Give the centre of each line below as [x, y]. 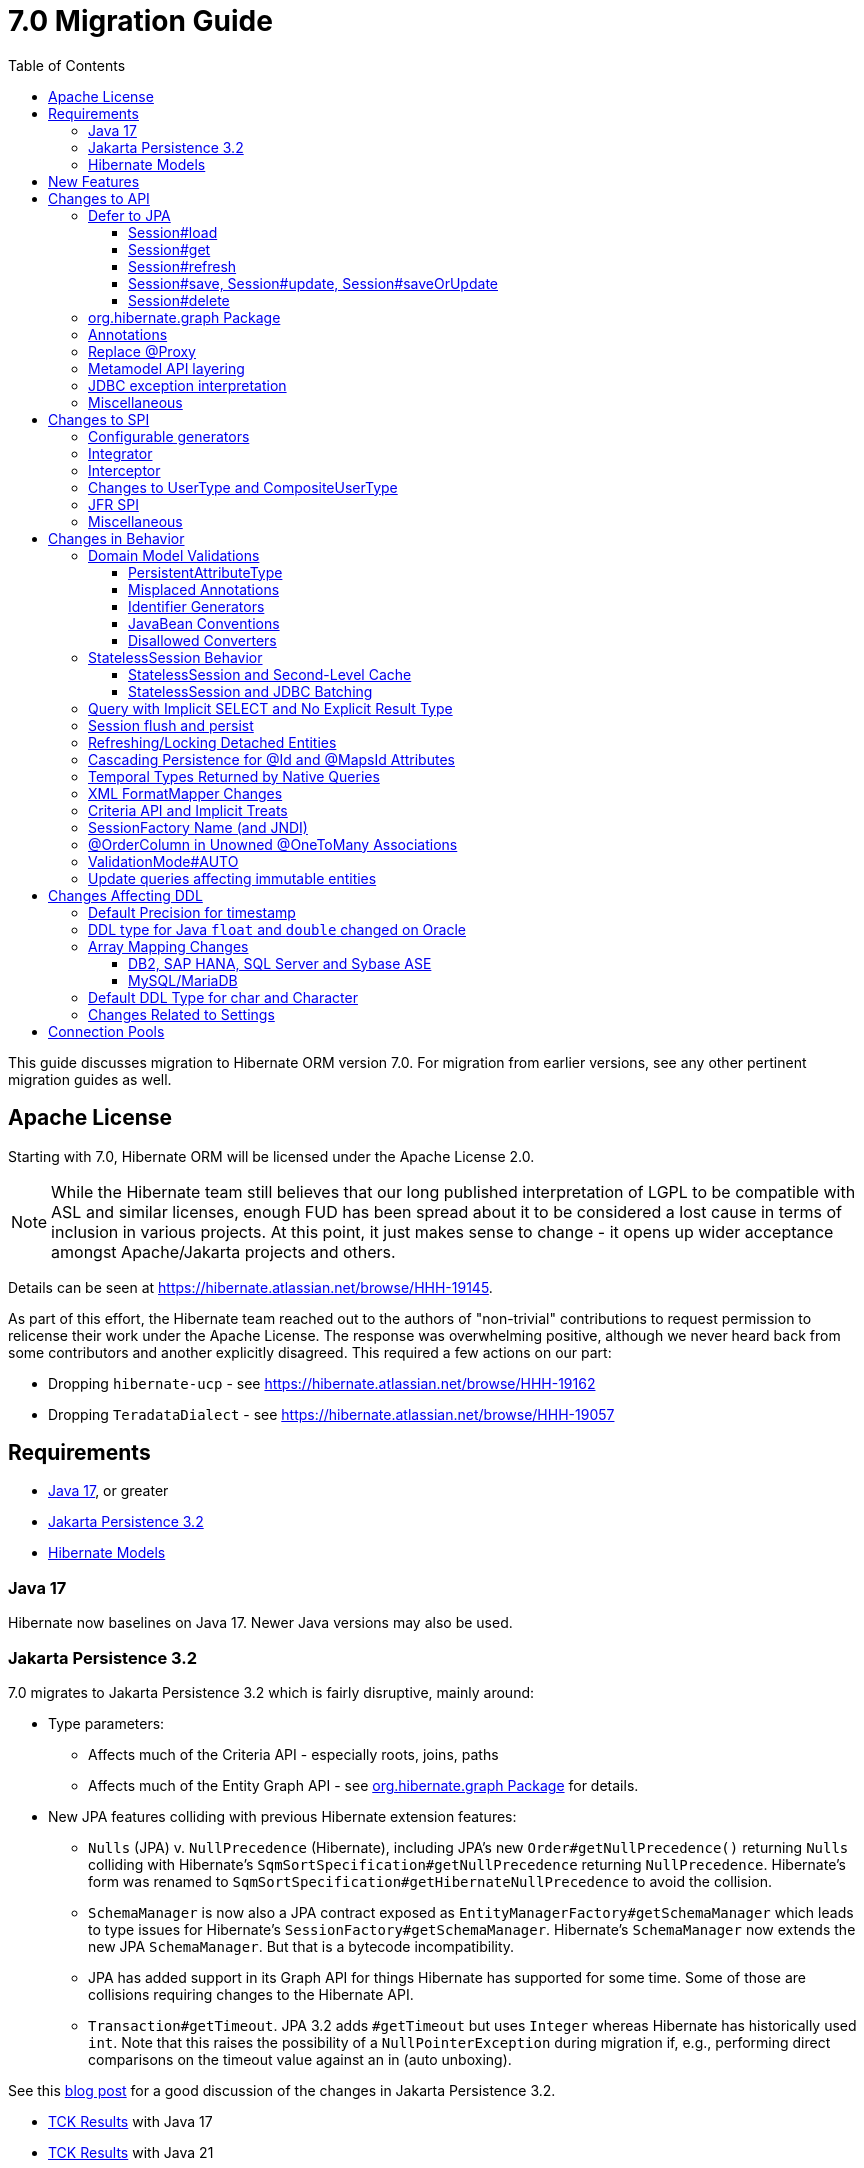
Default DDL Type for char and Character [223, 997]
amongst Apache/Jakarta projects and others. [223, 1251]
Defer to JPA [129, 215]
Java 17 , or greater [108, 1491]
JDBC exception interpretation [187, 385]
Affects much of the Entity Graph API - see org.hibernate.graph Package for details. [363, 1785]
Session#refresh [182, 266]
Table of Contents [67, 65]
